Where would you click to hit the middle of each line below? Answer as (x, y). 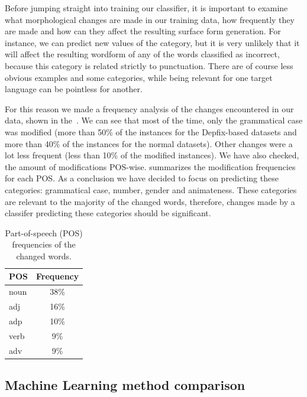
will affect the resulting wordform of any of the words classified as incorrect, (142, 54)
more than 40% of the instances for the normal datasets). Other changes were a (149, 143)
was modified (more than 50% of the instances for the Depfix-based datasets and (151, 131)
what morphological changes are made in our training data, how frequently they (150, 19)
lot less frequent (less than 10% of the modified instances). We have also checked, (152, 155)
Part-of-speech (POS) (44, 232)
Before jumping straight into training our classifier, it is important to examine (146, 8)
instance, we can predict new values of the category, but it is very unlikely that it (152, 42)
